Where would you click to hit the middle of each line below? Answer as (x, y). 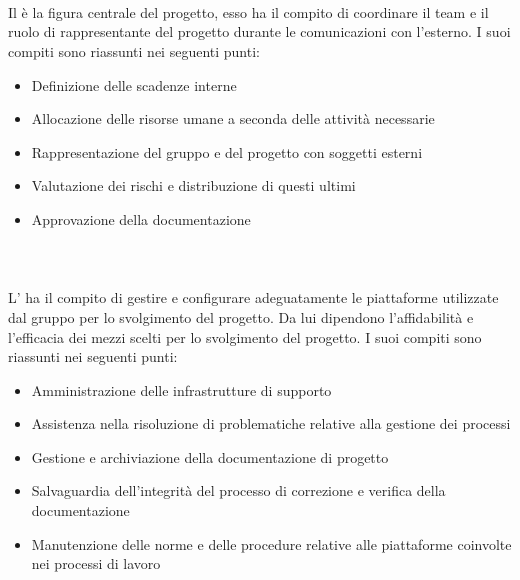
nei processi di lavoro (96, 563)
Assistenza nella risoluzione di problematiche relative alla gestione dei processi (271, 423)
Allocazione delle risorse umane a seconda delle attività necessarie (233, 118)
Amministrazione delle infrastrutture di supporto (181, 389)
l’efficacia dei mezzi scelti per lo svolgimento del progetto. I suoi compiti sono (245, 336)
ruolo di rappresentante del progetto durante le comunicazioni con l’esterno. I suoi (259, 31)
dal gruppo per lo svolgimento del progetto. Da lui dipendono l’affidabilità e (241, 316)
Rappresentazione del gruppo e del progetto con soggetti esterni (227, 151)
